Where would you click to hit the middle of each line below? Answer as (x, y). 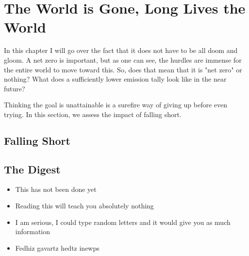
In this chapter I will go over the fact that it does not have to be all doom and (121, 50)
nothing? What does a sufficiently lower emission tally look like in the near (115, 79)
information (33, 231)
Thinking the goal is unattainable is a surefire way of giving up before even (116, 105)
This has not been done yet (56, 189)
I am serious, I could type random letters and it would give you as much (123, 222)
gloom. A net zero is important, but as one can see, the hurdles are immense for (123, 60)
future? (15, 88)
